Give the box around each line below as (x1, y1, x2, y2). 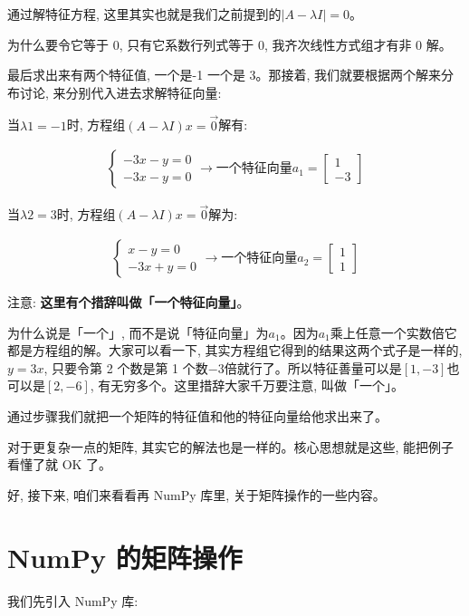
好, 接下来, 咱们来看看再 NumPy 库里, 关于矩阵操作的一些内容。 (7, 485, 386, 504)
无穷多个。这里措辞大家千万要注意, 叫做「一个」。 (110, 376, 404, 395)
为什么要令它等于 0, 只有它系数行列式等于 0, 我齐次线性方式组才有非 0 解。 (7, 34, 452, 53)
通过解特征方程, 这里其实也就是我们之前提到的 (7, 5, 282, 23)
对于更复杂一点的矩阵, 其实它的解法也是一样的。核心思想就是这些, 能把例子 (7, 437, 455, 456)
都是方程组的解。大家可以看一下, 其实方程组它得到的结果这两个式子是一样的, (7, 341, 463, 360)
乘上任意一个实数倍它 (330, 322, 457, 342)
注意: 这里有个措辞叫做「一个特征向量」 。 (7, 293, 250, 312)
